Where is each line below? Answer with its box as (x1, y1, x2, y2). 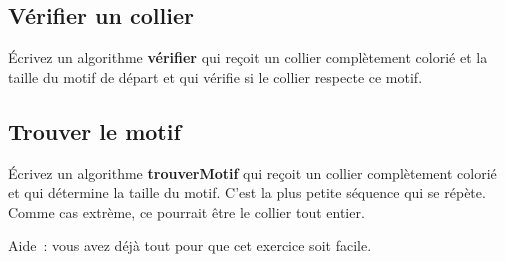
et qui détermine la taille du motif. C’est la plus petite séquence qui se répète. (8, 182, 486, 203)
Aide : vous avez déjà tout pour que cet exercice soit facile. (8, 235, 372, 256)
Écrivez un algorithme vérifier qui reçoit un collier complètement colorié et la (8, 47, 488, 68)
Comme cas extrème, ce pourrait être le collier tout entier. (8, 201, 365, 222)
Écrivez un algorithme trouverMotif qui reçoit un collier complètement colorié (8, 162, 497, 183)
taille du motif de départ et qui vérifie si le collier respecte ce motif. (8, 66, 423, 87)
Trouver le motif (8, 115, 181, 146)
